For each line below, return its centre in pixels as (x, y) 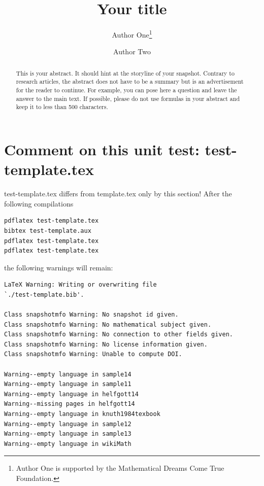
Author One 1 (132, 34)
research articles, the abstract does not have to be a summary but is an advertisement (130, 81)
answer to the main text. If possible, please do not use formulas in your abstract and (128, 98)
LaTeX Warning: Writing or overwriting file (80, 285)
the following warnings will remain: (59, 267)
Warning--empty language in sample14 (68, 374)
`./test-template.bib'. (44, 294)
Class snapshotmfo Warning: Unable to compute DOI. (93, 354)
